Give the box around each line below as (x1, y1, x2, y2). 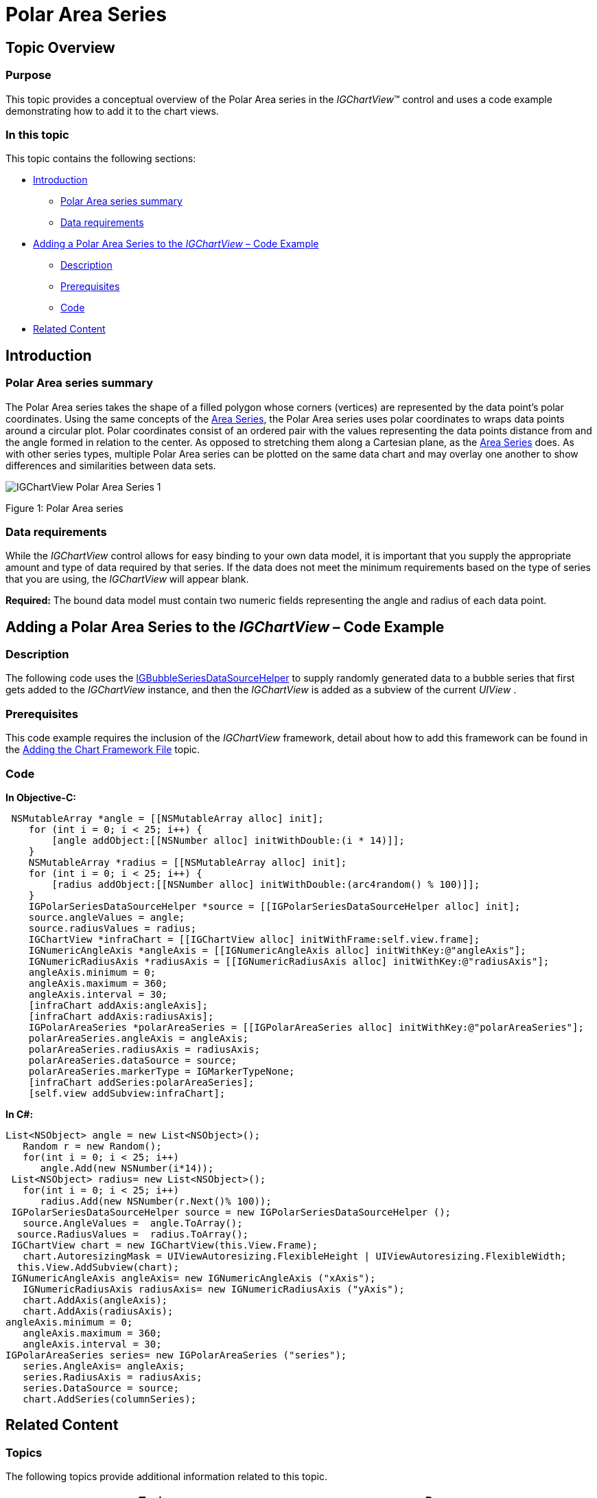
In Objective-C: (5, 791, 76, 803)
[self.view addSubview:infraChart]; (28, 1087, 226, 1099)
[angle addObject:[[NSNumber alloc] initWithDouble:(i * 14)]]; (51, 834, 405, 846)
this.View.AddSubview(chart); (16, 1261, 179, 1273)
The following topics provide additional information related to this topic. (5, 1471, 327, 1483)
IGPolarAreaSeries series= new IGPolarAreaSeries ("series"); (5, 1349, 347, 1361)
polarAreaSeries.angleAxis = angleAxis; (28, 1032, 249, 1044)
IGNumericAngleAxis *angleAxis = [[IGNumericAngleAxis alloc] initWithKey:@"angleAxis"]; (28, 944, 526, 956)
